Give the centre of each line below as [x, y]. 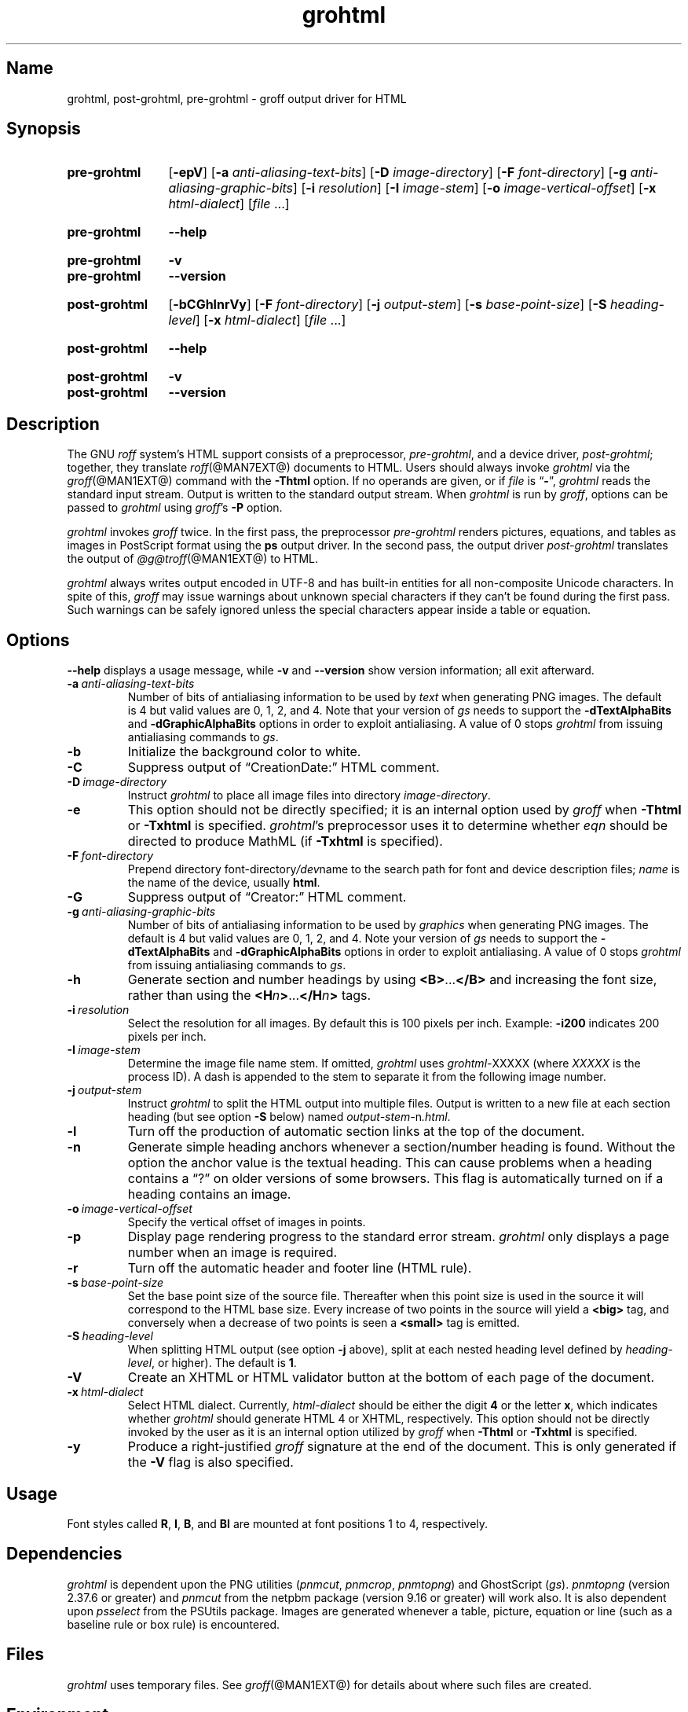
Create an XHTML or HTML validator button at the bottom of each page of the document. [391, 1378]
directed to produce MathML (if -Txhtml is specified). [285, 841]
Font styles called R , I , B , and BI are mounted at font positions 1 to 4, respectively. [278, 1523]
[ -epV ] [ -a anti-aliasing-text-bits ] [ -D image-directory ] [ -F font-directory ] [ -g [398, 173]
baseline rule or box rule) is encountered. [174, 1624]
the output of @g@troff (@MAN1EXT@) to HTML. [193, 559]
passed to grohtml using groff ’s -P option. [175, 508]
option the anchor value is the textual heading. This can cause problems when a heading [390, 1163]
